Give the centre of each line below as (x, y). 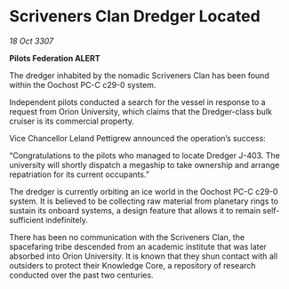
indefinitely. (67, 220)
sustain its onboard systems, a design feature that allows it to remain (135, 210)
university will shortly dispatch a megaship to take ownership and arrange (144, 165)
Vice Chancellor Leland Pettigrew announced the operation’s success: (138, 138)
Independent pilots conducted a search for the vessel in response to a (137, 102)
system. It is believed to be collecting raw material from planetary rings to (144, 201)
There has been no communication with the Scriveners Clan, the (127, 237)
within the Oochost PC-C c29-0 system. (83, 84)
